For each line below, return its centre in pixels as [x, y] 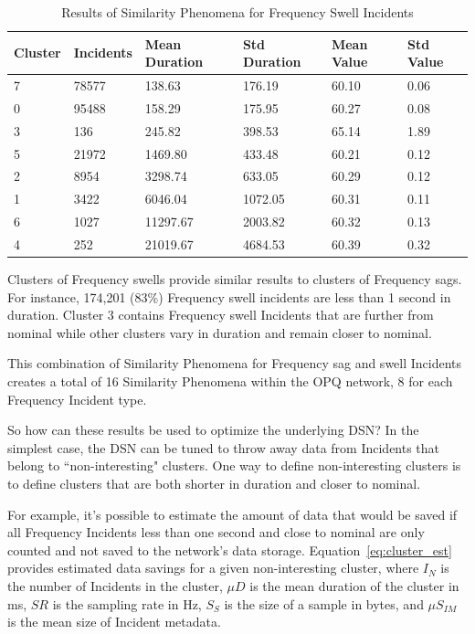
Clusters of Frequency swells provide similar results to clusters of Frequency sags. [235, 279]
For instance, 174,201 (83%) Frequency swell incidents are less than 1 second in [229, 296]
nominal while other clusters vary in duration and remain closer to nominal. [220, 332]
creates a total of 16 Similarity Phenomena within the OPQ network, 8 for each [230, 381]
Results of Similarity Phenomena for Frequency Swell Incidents [237, 12]
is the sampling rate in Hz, [127, 603]
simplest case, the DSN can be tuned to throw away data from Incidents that [224, 447]
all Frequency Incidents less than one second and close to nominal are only [216, 532]
